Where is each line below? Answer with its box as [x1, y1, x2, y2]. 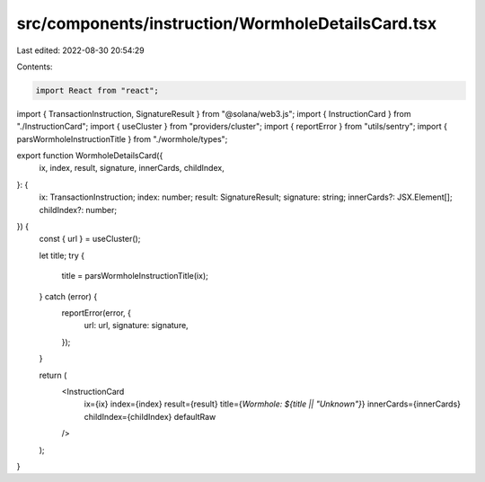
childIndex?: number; [39, 204, 117, 215]
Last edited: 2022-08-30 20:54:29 [16, 45, 145, 56]
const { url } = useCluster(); [39, 234, 141, 245]
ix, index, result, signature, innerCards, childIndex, [39, 163, 225, 174]
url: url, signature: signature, [84, 320, 189, 331]
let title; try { [39, 250, 85, 261]
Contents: [16, 61, 53, 72]
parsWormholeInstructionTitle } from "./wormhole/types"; [16, 133, 228, 144]
